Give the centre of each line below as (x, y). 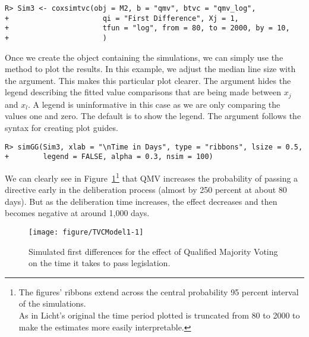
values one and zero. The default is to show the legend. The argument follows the (153, 116)
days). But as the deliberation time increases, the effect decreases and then (141, 201)
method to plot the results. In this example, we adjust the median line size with (150, 69)
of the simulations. (52, 303)
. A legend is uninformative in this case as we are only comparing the (154, 104)
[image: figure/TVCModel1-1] (86, 232)
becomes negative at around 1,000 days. (77, 213)
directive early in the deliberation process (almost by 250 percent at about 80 (146, 190)
